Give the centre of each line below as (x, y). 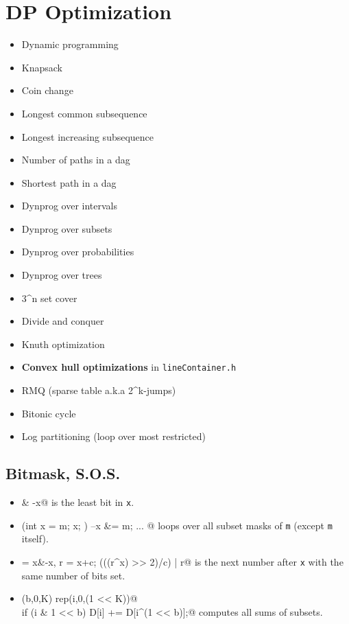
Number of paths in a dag (76, 160)
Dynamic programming (70, 44)
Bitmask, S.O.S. (63, 473)
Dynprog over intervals (70, 206)
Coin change (47, 90)
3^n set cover (49, 298)
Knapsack (42, 67)
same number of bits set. (73, 575)
